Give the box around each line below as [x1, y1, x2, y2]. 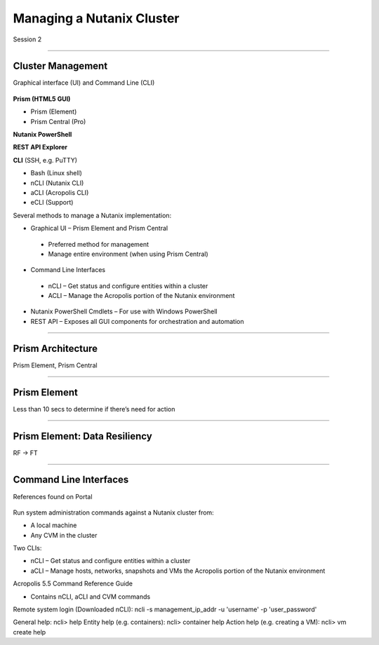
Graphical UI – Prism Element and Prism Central [30, 224, 168, 233]
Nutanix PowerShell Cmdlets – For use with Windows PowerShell [30, 307, 218, 315]
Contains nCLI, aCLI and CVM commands [30, 592, 151, 601]
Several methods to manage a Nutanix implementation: [13, 211, 172, 219]
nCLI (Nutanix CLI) [30, 179, 84, 187]
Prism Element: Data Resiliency [13, 430, 152, 442]
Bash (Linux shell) [30, 169, 82, 177]
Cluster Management [13, 60, 108, 72]
